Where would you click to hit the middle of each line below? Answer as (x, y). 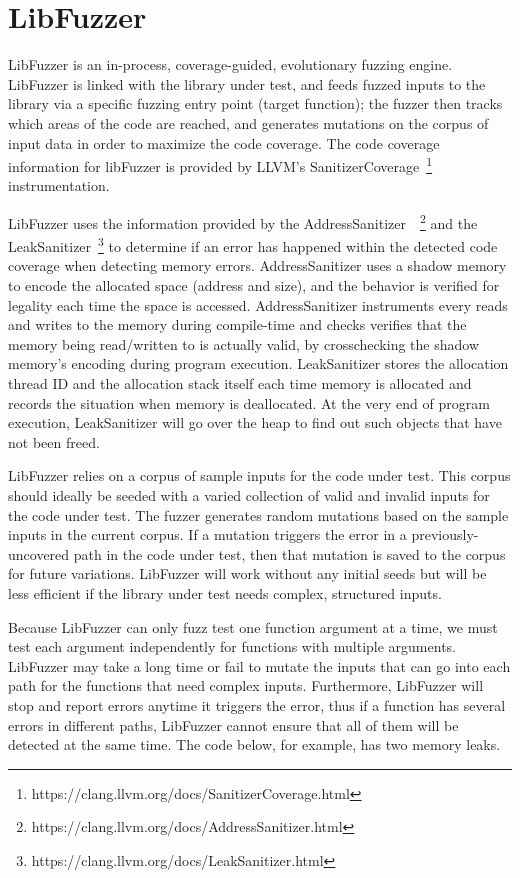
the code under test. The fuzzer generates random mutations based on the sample (258, 514)
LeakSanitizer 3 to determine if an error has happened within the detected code (253, 244)
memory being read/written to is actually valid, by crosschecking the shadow (244, 343)
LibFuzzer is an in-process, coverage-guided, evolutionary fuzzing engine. (230, 64)
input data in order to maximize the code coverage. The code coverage (224, 142)
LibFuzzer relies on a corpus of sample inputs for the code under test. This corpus (259, 475)
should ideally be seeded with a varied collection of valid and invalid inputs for (249, 494)
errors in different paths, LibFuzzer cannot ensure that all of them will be (233, 724)
